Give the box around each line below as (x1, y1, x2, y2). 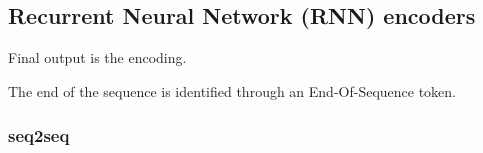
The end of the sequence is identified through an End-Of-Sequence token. (8, 80, 457, 101)
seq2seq (8, 123, 70, 148)
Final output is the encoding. (8, 47, 187, 68)
